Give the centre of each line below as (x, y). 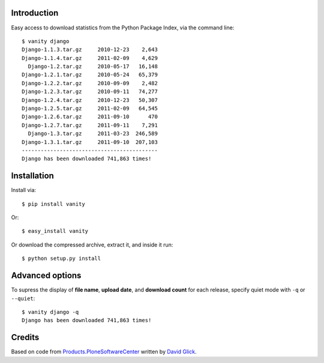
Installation (32, 176)
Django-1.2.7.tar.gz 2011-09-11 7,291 (90, 125)
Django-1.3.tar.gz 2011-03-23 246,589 (93, 134)
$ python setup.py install (61, 259)
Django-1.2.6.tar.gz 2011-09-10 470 (90, 117)
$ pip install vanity (53, 204)
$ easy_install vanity (55, 231)
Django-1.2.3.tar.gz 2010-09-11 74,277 (90, 92)
